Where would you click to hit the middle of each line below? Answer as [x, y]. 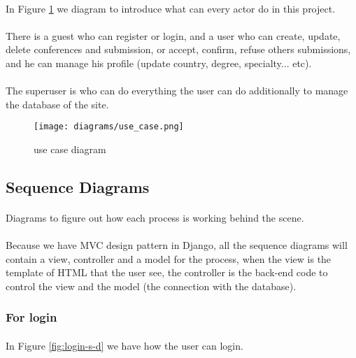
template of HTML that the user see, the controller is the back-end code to [167, 272]
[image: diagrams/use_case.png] [109, 127]
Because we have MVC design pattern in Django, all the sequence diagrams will [177, 245]
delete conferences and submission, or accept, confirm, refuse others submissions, [178, 49]
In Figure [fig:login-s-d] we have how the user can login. [124, 345]
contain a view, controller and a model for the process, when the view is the [169, 258]
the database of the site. [57, 104]
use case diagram [70, 149]
